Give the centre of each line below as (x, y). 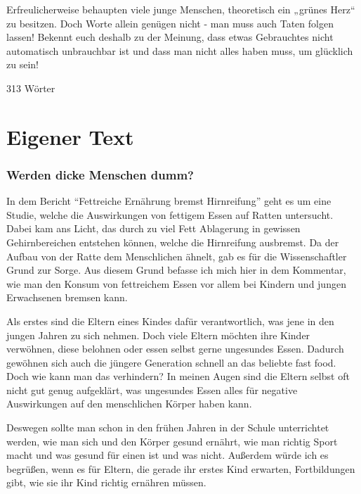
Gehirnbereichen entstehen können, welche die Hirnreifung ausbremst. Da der (173, 242)
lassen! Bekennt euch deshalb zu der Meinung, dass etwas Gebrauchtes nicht (170, 37)
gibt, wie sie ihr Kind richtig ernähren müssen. (106, 482)
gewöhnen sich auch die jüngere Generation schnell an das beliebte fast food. (171, 362)
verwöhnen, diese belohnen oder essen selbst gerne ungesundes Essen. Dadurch (175, 349)
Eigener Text (70, 136)
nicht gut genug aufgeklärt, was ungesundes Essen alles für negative (152, 389)
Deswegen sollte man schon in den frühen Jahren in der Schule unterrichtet (168, 427)
